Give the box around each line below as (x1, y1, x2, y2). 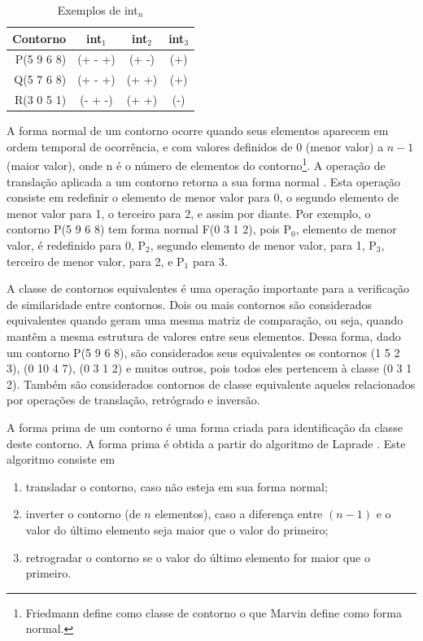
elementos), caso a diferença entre (155, 505, 323, 522)
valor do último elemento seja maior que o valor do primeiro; (25, 521, 329, 538)
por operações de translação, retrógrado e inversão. (7, 391, 260, 408)
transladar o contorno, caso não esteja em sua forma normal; (25, 477, 328, 495)
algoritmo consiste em (7, 451, 116, 468)
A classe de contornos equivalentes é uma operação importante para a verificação (7, 280, 410, 297)
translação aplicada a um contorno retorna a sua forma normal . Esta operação (7, 172, 401, 190)
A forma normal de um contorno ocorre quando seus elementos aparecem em (7, 122, 389, 139)
